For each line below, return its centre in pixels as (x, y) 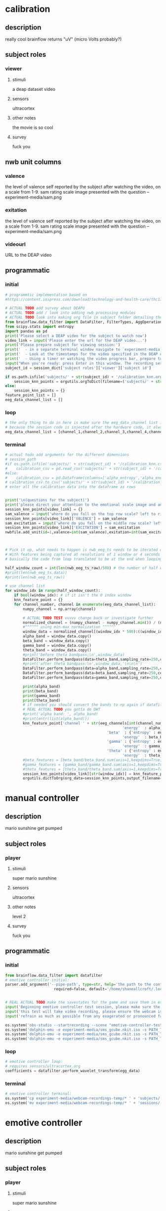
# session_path (21, 459)
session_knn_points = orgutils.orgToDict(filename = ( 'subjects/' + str (88, 381)
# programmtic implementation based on (46, 295)
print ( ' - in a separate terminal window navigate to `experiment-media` (84, 350)
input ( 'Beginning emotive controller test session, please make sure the (83, 1007)
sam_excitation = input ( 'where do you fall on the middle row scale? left (84, 523)
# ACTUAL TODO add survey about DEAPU (45, 308)
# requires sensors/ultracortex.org (43, 1066)
